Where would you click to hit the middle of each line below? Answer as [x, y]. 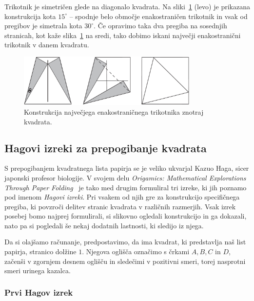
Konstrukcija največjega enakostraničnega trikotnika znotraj [114, 111]
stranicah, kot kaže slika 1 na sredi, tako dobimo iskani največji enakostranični [123, 35]
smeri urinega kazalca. [38, 271]
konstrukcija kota [30, 16]
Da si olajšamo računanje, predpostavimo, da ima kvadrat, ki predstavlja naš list [125, 242]
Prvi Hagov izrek [39, 292]
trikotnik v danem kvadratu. [47, 45]
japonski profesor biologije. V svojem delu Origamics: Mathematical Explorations [125, 177]
